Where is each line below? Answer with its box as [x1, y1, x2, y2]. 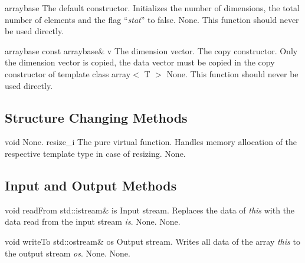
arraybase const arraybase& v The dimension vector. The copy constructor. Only [5, 44, 298, 57]
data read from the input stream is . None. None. [5, 215, 181, 228]
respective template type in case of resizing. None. [5, 147, 186, 159]
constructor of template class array [5, 67, 131, 80]
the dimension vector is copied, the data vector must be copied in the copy [5, 56, 275, 68]
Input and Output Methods [5, 176, 177, 194]
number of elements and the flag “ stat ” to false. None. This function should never [5, 13, 299, 25]
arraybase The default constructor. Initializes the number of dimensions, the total [5, 2, 300, 14]
